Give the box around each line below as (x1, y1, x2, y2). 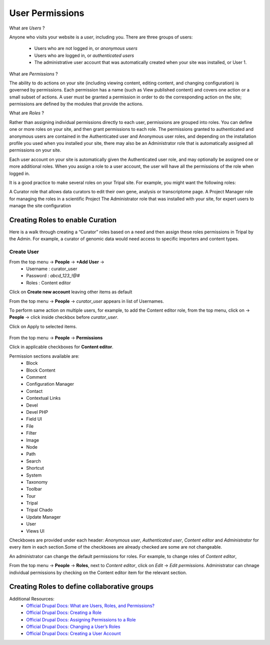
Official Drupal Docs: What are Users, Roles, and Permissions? (26, 603, 155, 609)
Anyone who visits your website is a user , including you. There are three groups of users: (9, 34, 193, 40)
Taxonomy (26, 479, 48, 485)
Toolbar (26, 486, 42, 492)
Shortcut (26, 465, 44, 471)
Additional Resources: (9, 596, 54, 602)
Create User (9, 248, 39, 255)
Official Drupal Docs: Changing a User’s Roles (26, 624, 120, 630)
